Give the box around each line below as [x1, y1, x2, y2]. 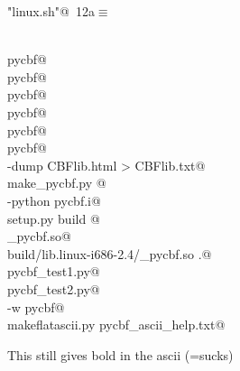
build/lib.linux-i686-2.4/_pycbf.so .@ [7, 244, 212, 263]
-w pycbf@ [7, 297, 65, 316]
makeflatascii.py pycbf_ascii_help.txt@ [7, 315, 226, 334]
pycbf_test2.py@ [7, 279, 100, 298]
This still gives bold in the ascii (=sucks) [7, 345, 234, 364]
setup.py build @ [7, 209, 100, 227]
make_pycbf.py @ [7, 173, 106, 192]
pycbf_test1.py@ [7, 262, 100, 281]
